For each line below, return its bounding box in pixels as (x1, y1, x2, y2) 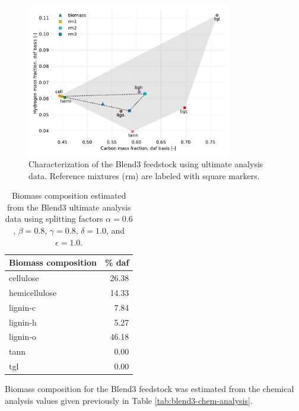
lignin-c (9, 301, 36, 313)
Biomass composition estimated (11, 189, 126, 202)
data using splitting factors (5, 212, 103, 225)
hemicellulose (9, 286, 57, 298)
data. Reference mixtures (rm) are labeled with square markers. (28, 169, 260, 181)
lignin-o (9, 330, 36, 343)
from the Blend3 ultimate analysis (7, 200, 131, 213)
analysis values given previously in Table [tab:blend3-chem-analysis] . (5, 394, 253, 406)
